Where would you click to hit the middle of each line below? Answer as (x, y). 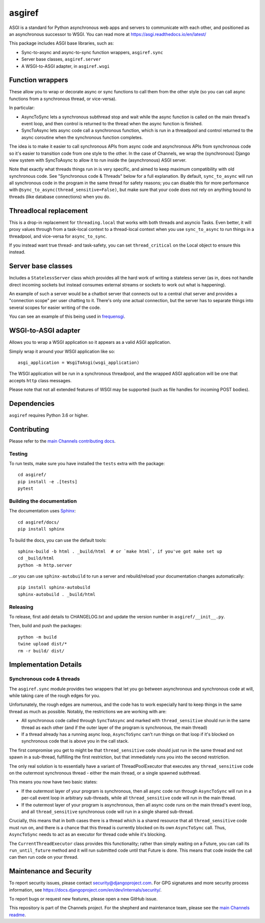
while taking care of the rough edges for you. (55, 696)
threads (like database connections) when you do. (60, 196)
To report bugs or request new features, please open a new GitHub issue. (83, 898)
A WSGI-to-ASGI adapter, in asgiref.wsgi (66, 66)
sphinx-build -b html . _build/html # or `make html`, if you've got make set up (120, 551)
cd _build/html (36, 558)
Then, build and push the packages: (45, 626)
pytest (26, 489)
